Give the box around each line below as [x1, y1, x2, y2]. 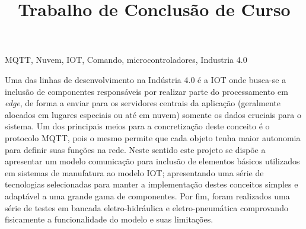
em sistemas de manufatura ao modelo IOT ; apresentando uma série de [5, 166, 264, 179]
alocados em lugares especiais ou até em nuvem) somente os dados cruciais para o [5, 108, 301, 120]
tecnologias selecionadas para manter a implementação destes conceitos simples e [5, 178, 298, 190]
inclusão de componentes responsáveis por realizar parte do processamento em [5, 85, 288, 97]
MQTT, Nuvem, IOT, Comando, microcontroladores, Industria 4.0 [5, 53, 247, 66]
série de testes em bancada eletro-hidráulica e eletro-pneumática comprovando [5, 201, 288, 214]
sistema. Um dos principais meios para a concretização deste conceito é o [5, 120, 270, 132]
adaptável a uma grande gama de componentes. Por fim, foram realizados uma [5, 189, 290, 202]
